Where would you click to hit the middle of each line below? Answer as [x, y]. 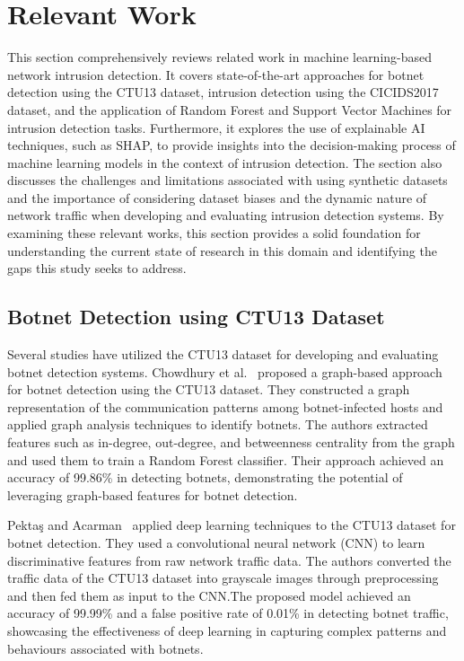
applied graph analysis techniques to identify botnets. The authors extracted [218, 424]
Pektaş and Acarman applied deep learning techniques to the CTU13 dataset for [232, 525]
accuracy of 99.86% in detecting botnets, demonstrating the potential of [205, 477]
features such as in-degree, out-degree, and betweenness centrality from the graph [231, 442]
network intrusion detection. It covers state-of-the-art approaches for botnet [216, 74]
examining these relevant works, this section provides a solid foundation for [214, 233]
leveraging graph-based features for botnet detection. [153, 494]
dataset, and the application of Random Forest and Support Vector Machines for [230, 109]
